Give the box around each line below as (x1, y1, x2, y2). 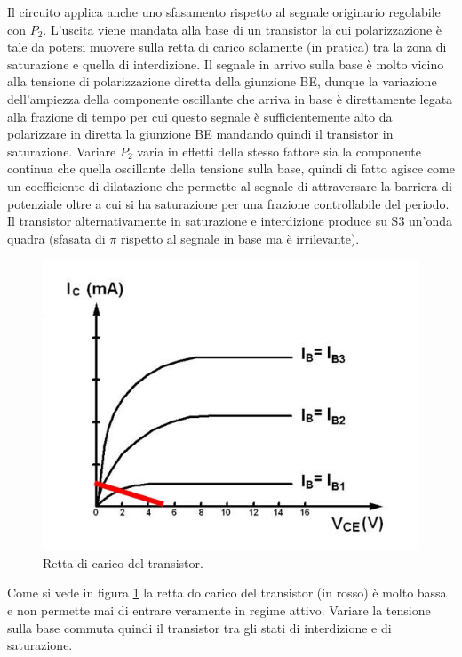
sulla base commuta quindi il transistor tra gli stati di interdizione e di (7, 618, 392, 637)
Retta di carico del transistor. (43, 553, 203, 572)
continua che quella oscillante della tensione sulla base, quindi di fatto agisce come (7, 159, 455, 178)
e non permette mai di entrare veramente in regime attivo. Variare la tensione (7, 600, 431, 619)
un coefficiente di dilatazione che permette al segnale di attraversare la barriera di (7, 176, 452, 195)
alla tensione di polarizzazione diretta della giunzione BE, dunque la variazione (7, 72, 437, 91)
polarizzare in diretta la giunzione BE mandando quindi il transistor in (7, 124, 394, 143)
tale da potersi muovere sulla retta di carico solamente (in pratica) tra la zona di (7, 37, 447, 56)
